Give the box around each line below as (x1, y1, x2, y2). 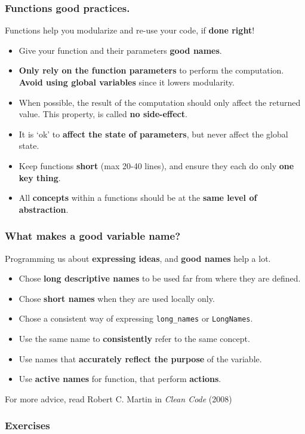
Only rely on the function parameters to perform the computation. (19, 64, 284, 77)
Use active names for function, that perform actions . (19, 372, 221, 385)
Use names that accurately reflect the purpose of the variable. (19, 352, 262, 365)
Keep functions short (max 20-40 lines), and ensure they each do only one (19, 159, 294, 172)
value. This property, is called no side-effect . (19, 108, 187, 120)
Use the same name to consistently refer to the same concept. (19, 332, 250, 344)
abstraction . (19, 203, 69, 215)
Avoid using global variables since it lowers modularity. (19, 76, 235, 88)
